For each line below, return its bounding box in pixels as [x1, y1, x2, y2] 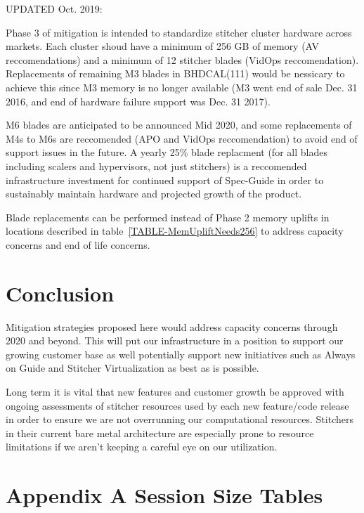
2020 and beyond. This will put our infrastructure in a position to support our [6, 333, 344, 348]
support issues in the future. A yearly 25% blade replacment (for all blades [6, 145, 327, 160]
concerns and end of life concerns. [6, 237, 150, 252]
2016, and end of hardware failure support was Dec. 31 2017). [6, 93, 271, 108]
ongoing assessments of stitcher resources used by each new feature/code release [6, 398, 349, 413]
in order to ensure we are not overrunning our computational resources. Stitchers [6, 412, 353, 427]
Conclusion [6, 278, 115, 307]
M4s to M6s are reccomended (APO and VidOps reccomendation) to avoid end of [6, 131, 358, 145]
